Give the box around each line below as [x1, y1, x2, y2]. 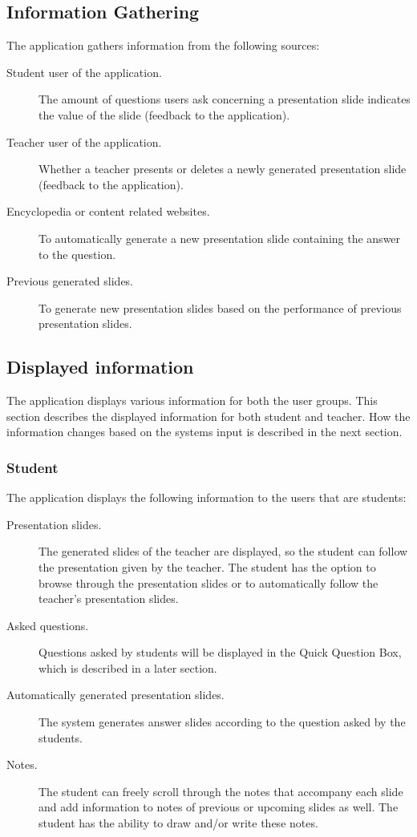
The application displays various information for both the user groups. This [6, 392, 378, 409]
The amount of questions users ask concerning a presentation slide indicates [38, 91, 411, 107]
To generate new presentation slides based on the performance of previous [38, 299, 402, 316]
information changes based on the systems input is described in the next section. [6, 423, 403, 440]
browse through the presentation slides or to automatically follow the [38, 574, 379, 591]
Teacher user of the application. [6, 133, 162, 150]
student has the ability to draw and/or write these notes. [38, 815, 318, 831]
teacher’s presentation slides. [38, 590, 179, 607]
